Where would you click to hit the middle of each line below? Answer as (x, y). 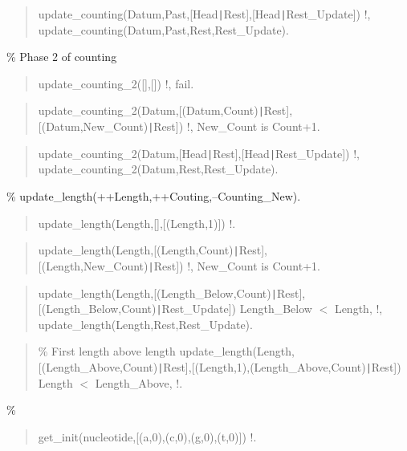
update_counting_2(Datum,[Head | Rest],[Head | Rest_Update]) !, (199, 153)
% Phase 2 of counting (62, 57)
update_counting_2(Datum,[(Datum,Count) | (151, 110)
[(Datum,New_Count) (93, 126)
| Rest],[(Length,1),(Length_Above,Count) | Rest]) (279, 367)
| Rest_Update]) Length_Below (234, 309)
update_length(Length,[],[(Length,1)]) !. (137, 223)
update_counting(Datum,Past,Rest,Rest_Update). (163, 29)
